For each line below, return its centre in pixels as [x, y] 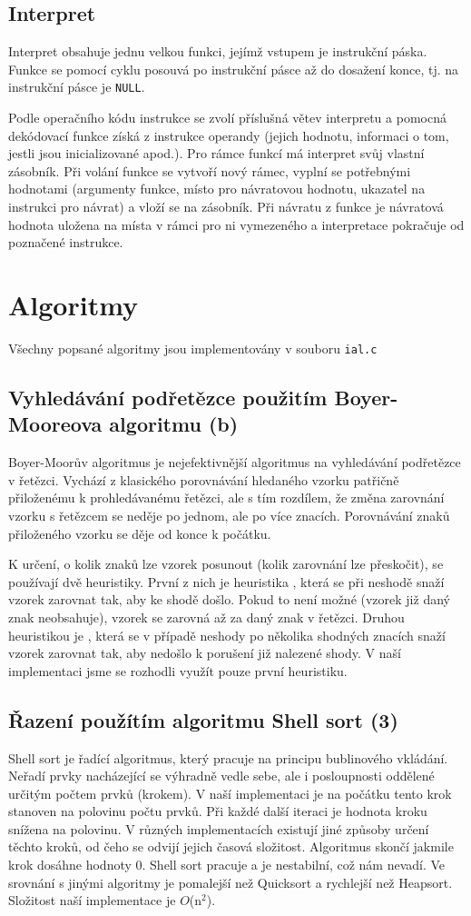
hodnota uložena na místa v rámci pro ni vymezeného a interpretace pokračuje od [236, 224]
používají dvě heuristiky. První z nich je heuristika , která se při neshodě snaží [226, 581]
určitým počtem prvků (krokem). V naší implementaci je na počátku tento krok [230, 793]
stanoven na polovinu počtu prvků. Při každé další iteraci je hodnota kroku [218, 811]
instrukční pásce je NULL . [77, 87]
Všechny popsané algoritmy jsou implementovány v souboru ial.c [193, 348]
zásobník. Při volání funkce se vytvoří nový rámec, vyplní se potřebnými [210, 170]
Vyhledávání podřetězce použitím [168, 397]
